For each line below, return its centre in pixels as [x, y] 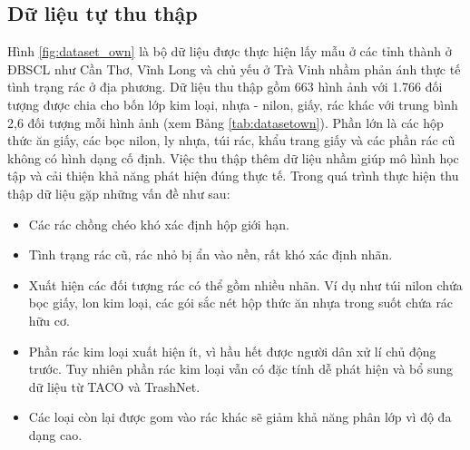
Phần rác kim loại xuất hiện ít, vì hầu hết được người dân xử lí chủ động [232, 351]
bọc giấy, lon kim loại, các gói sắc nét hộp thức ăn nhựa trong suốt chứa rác [241, 303]
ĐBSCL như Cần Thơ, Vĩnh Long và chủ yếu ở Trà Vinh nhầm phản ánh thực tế [234, 68]
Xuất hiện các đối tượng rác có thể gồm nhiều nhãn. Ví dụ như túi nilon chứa [245, 284]
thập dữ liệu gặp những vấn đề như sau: [119, 193]
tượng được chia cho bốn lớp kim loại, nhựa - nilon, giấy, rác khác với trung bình [233, 104]
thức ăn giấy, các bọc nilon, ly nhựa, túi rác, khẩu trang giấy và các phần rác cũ [231, 140]
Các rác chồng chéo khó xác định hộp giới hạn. [159, 224]
